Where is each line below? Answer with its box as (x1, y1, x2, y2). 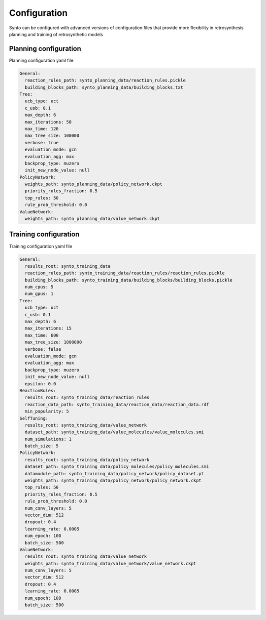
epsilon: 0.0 (25, 381, 56, 386)
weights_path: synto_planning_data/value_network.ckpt (25, 216, 160, 222)
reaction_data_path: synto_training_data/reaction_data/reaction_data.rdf (25, 402, 209, 407)
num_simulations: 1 (25, 436, 72, 442)
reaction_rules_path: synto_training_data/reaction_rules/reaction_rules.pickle (25, 270, 225, 276)
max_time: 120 (25, 126, 59, 131)
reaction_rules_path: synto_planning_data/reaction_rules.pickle (25, 78, 186, 83)
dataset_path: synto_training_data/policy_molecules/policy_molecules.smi (25, 464, 209, 469)
